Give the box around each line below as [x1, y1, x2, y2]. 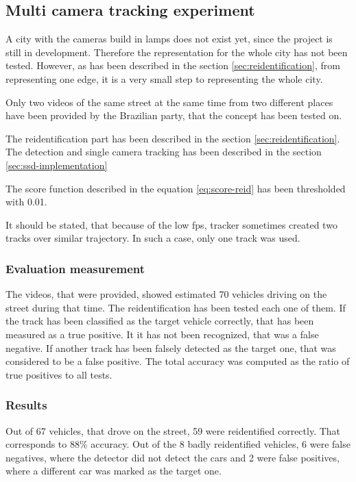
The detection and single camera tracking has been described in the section [5, 144, 322, 159]
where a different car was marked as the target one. [5, 464, 222, 478]
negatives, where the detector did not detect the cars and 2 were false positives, [5, 450, 340, 464]
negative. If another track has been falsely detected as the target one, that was [5, 340, 336, 355]
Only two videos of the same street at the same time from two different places [5, 94, 333, 109]
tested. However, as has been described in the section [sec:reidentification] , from [5, 58, 340, 73]
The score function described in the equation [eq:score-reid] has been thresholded [5, 181, 346, 195]
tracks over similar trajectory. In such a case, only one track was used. [5, 231, 300, 245]
